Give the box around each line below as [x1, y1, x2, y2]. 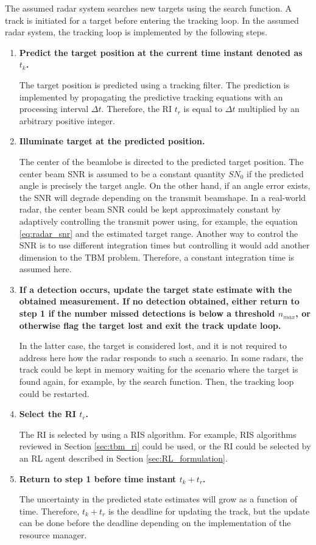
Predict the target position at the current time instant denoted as [19, 46, 303, 58]
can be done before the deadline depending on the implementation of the [19, 516, 291, 529]
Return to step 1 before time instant [19, 472, 177, 485]
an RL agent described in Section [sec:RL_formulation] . [19, 452, 228, 464]
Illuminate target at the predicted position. [19, 135, 205, 147]
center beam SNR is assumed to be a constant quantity [19, 167, 226, 180]
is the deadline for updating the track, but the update [108, 504, 310, 517]
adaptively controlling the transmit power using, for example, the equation [19, 214, 298, 227]
